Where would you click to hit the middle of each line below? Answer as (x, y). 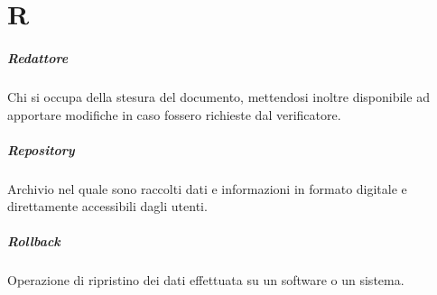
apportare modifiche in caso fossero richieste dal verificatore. (174, 114)
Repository (41, 149)
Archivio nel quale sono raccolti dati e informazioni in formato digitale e (207, 188)
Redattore (38, 57)
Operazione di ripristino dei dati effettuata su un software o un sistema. (206, 280)
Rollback (34, 241)
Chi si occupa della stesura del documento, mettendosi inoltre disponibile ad (218, 96)
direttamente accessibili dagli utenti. (107, 206)
